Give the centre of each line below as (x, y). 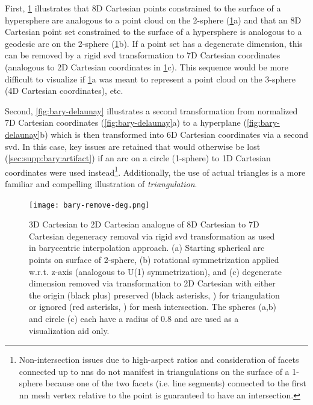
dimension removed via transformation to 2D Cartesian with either (152, 283)
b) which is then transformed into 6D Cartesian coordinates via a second (174, 134)
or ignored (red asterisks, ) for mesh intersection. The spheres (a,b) (153, 307)
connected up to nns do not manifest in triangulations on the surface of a (154, 371)
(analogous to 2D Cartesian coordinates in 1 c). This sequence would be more (147, 66)
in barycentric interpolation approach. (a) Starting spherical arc (147, 248)
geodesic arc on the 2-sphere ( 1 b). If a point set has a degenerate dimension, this (154, 43)
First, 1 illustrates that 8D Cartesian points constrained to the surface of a (143, 8)
